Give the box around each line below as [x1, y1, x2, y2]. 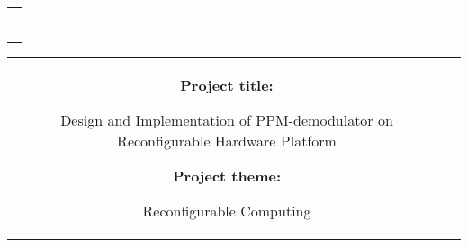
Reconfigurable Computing [142, 200, 311, 221]
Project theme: [172, 165, 282, 186]
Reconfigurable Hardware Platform [117, 130, 337, 151]
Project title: [180, 75, 274, 95]
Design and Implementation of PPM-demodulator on [60, 110, 393, 130]
